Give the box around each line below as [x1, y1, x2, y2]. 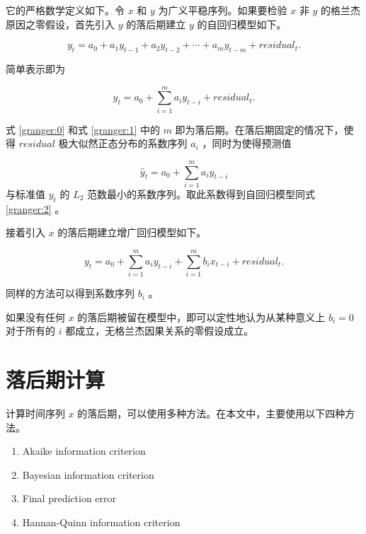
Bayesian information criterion [22, 467, 154, 482]
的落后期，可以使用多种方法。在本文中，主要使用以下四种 [77, 406, 345, 421]
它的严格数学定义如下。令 [6, 3, 125, 17]
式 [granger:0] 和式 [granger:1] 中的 [6, 122, 160, 137]
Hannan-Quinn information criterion [22, 515, 181, 529]
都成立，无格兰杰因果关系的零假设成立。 [65, 323, 254, 338]
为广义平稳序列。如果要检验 [158, 3, 287, 17]
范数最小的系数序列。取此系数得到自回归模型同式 [87, 187, 316, 202]
